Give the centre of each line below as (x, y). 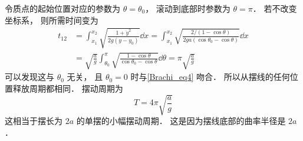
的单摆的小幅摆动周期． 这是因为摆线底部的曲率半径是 (181, 121)
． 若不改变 (275, 8)
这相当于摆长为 (34, 121)
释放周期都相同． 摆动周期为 (68, 88)
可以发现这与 (29, 77)
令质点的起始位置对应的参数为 (62, 8)
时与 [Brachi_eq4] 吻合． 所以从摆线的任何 (210, 77)
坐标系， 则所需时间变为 (52, 20)
